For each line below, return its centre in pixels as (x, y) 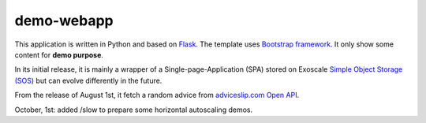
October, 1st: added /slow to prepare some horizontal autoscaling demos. (133, 110)
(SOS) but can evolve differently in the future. (88, 80)
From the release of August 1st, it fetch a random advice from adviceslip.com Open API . (157, 95)
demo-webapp (64, 20)
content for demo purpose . (59, 54)
